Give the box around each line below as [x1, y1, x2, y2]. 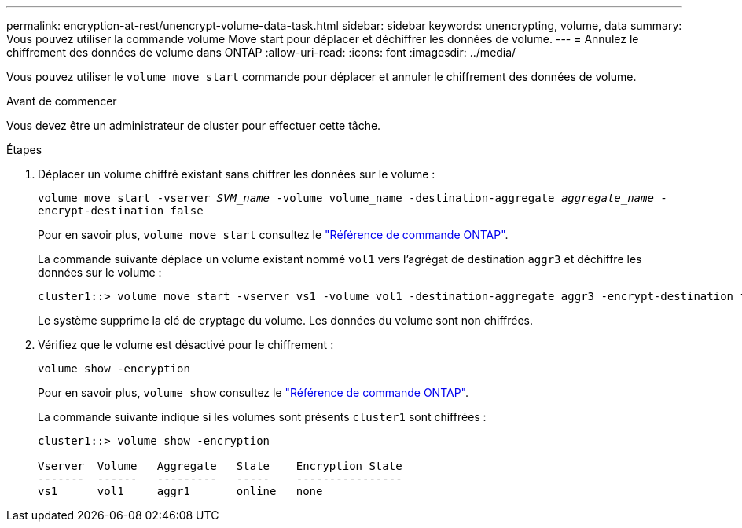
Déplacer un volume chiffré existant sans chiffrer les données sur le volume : [38, 167, 435, 181]
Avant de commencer [6, 94, 117, 108]
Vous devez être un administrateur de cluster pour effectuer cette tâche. [6, 119, 381, 132]
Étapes [6, 143, 42, 156]
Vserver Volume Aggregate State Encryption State [38, 460, 402, 472]
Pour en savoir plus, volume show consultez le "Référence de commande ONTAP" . [38, 386, 469, 399]
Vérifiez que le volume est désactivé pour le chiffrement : [38, 338, 334, 351]
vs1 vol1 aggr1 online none [38, 485, 323, 497]
